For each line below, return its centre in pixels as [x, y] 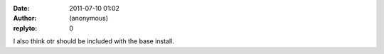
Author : [25, 18]
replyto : [25, 28]
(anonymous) [89, 18]
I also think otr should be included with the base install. [94, 41]
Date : [21, 8]
